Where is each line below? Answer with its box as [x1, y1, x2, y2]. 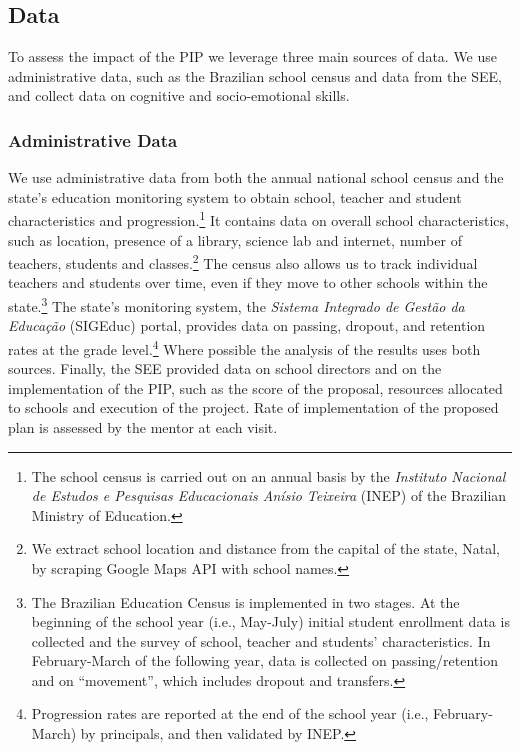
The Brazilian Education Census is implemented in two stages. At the [31, 591, 460, 612]
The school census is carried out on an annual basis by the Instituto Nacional [31, 465, 506, 486]
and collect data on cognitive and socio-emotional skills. [8, 85, 350, 106]
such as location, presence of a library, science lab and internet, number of [8, 229, 462, 250]
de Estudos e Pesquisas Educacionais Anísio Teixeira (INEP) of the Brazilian [31, 485, 507, 506]
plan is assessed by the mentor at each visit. [8, 416, 278, 437]
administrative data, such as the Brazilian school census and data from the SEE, [8, 65, 502, 86]
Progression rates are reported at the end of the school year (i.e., [31, 703, 429, 724]
